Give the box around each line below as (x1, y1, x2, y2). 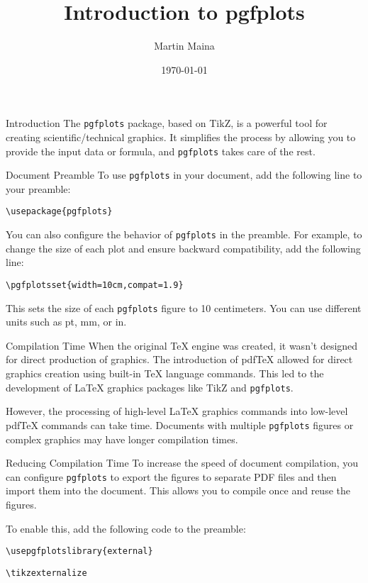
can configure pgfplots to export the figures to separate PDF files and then (6, 469, 337, 484)
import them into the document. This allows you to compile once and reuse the (6, 483, 350, 498)
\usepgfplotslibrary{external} (6, 546, 153, 557)
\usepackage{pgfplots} (6, 206, 113, 217)
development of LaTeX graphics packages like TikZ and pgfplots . (6, 379, 294, 394)
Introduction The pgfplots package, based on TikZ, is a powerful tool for (6, 116, 328, 131)
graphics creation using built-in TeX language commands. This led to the (6, 366, 324, 381)
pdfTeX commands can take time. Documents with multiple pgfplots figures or (6, 417, 354, 432)
